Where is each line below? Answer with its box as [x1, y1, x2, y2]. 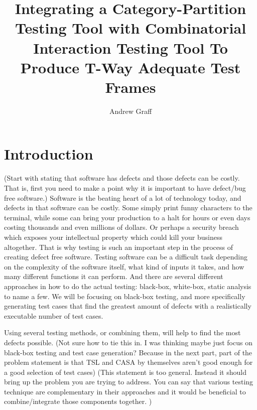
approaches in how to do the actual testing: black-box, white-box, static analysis [4, 281, 251, 291]
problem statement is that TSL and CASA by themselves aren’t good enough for [4, 357, 253, 367]
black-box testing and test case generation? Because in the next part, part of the [4, 347, 252, 357]
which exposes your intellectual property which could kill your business [4, 231, 222, 242]
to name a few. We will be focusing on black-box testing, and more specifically [4, 291, 245, 301]
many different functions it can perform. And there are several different [4, 271, 223, 282]
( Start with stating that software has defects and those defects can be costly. [4, 173, 240, 183]
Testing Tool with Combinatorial [15, 18, 246, 38]
